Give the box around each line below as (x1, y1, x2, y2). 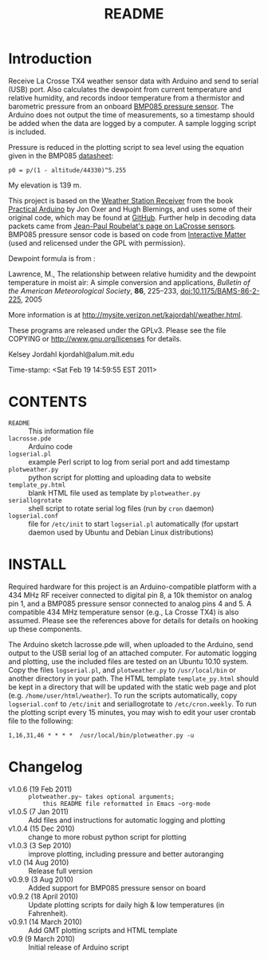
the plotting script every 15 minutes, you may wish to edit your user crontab (8, 707, 257, 717)
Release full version (28, 866, 93, 875)
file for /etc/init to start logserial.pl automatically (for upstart (28, 519, 239, 528)
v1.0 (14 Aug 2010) (8, 857, 69, 867)
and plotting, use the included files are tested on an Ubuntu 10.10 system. (8, 656, 249, 666)
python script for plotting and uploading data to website (28, 472, 211, 482)
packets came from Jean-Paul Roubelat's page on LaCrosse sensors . (8, 221, 237, 231)
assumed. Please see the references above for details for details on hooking (8, 615, 258, 625)
